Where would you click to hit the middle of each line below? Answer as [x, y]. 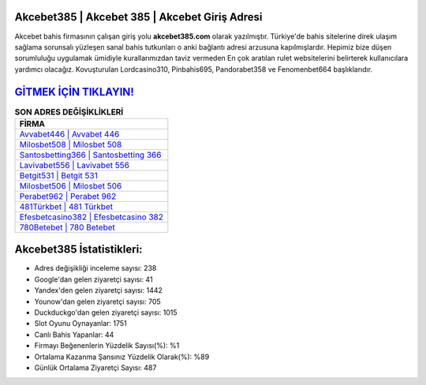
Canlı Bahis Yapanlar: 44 [74, 335]
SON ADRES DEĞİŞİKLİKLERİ [69, 112]
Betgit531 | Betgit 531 [58, 175]
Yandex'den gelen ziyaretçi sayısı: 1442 [99, 290]
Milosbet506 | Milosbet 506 [71, 185]
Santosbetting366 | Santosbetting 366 [90, 155]
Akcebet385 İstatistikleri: [78, 250]
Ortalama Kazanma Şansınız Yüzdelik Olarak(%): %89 [122, 357]
